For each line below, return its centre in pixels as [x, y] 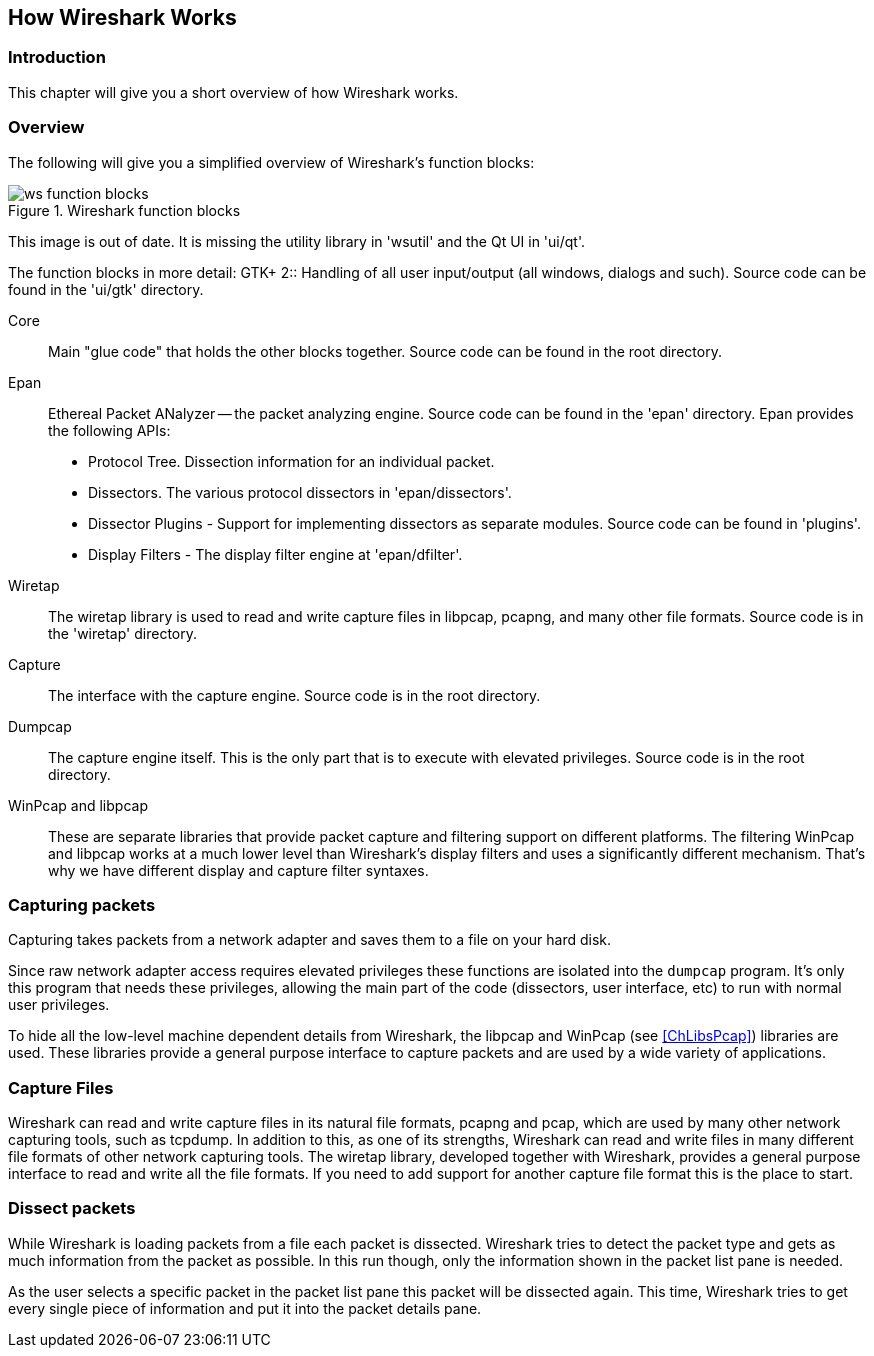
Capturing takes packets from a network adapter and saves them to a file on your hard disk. [310, 940]
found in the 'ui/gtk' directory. [106, 289]
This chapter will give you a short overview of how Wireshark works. [233, 92]
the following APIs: [109, 430]
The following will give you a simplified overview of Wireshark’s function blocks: [271, 162]
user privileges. [59, 1005]
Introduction [57, 57]
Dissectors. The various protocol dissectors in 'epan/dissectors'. [300, 492]
